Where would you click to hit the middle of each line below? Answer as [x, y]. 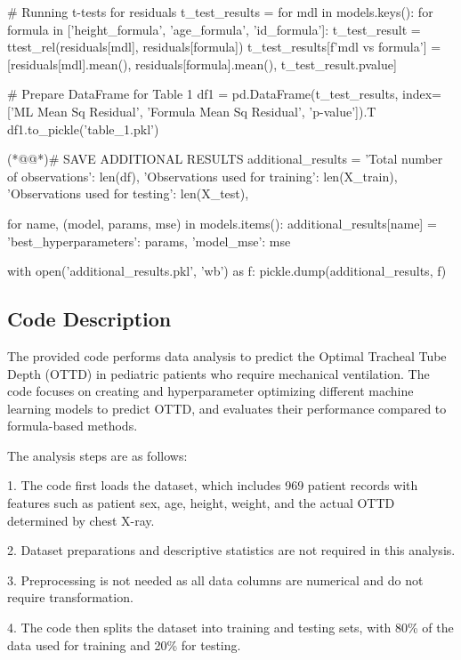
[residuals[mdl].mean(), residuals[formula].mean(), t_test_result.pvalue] [202, 64]
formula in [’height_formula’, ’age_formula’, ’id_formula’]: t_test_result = [214, 29]
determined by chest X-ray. [81, 520]
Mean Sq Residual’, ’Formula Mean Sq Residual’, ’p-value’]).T [207, 111]
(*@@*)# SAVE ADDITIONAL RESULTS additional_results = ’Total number [225, 159]
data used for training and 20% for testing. [124, 644]
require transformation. [70, 597]
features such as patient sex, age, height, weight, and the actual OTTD [201, 503]
